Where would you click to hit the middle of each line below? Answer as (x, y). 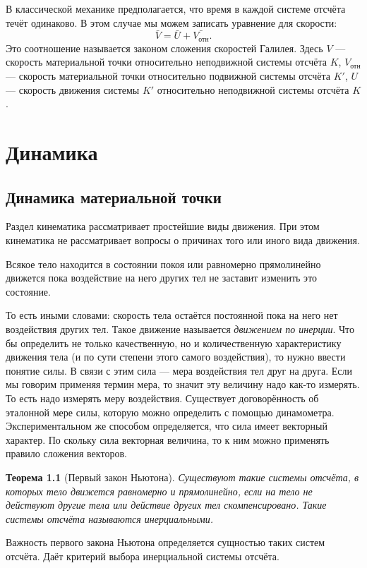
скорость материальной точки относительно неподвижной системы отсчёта (167, 62)
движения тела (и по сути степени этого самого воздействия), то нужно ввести (176, 357)
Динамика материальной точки (114, 197)
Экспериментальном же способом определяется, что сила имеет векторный (167, 426)
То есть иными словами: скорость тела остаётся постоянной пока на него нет (172, 315)
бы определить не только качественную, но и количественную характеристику (174, 343)
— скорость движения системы (73, 89)
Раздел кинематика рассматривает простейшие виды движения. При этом (163, 226)
